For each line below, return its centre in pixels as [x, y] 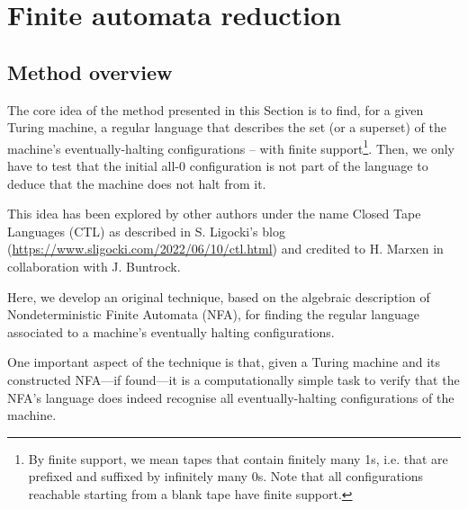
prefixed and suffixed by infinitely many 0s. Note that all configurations [226, 476]
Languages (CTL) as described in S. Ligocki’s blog [146, 231]
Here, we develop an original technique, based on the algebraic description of [219, 296]
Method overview [90, 71]
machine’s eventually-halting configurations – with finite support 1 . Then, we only [231, 147]
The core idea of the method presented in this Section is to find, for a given [216, 109]
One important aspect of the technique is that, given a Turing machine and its [224, 362]
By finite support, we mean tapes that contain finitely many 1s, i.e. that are [238, 458]
